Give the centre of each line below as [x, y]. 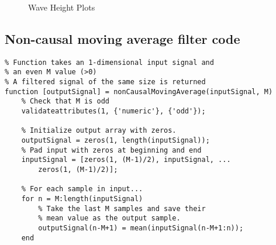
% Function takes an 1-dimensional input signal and [109, 62]
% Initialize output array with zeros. [99, 131]
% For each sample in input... [82, 189]
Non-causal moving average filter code [123, 38]
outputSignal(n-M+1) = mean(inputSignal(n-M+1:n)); [141, 228]
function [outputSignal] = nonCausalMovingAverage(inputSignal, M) [139, 92]
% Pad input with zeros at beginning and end [111, 150]
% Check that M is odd [65, 101]
